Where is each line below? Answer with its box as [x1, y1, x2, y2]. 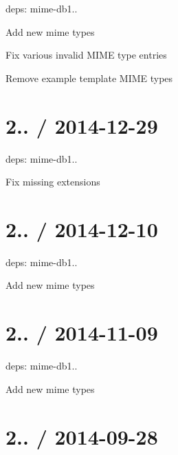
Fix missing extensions [5, 174, 100, 189]
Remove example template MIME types [5, 70, 173, 85]
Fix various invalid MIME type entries [5, 48, 167, 62]
